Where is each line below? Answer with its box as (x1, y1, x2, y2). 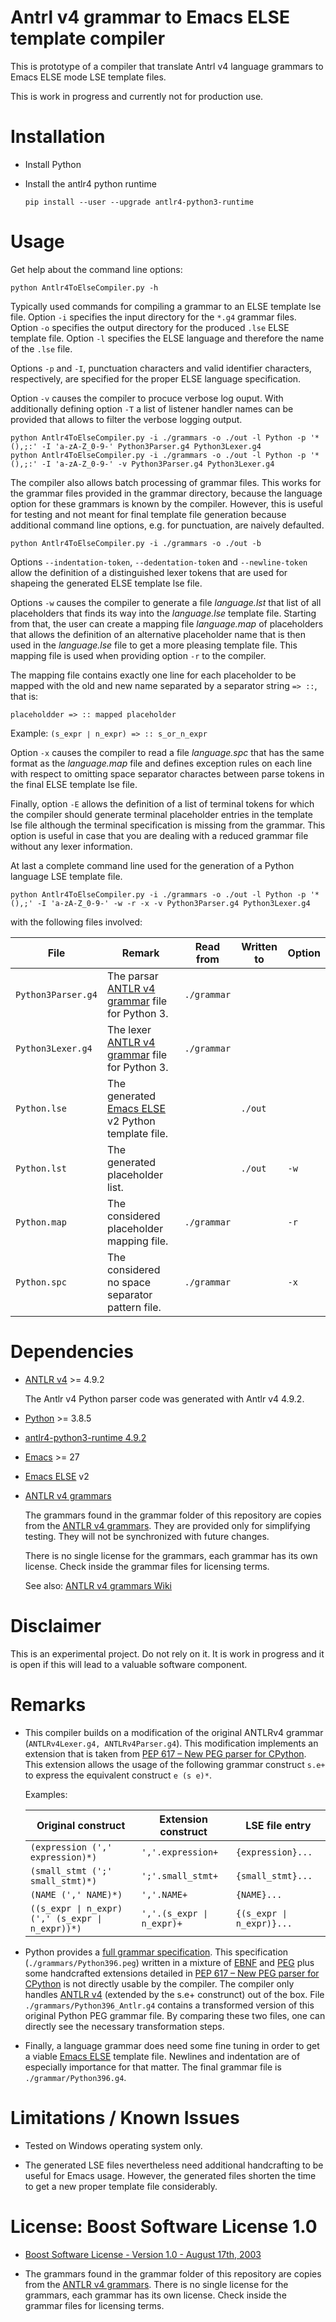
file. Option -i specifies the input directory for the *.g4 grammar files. (10, 311, 297, 323)
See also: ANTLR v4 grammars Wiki (24, 1579, 172, 1591)
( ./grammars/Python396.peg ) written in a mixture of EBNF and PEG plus (24, 1956, 315, 1968)
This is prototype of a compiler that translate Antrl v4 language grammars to (10, 60, 324, 72)
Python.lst (15, 1162, 67, 1174)
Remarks (10, 1693, 87, 1716)
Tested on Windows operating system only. (24, 2139, 203, 2151)
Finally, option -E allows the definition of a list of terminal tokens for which (10, 797, 315, 810)
